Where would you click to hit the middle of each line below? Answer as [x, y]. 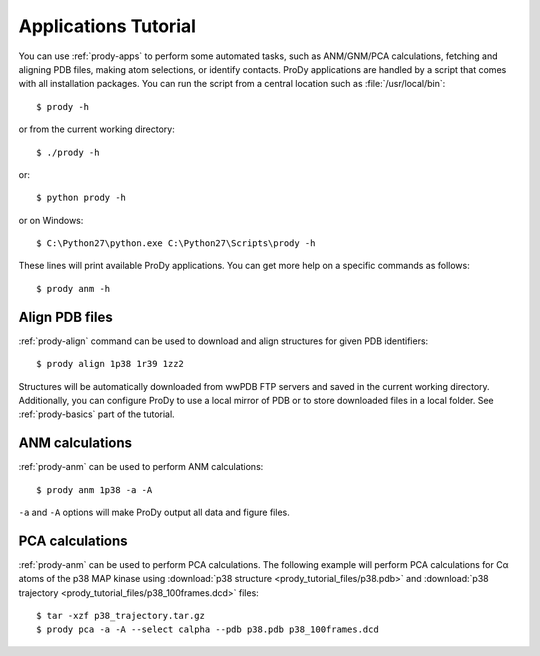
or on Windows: [51, 220]
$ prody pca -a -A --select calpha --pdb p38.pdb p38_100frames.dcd [207, 629]
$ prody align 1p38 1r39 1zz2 [110, 364]
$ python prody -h [81, 198]
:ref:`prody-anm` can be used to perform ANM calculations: [141, 467]
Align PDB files [66, 316]
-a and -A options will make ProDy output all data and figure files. [154, 512]
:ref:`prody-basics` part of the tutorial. [96, 414]
